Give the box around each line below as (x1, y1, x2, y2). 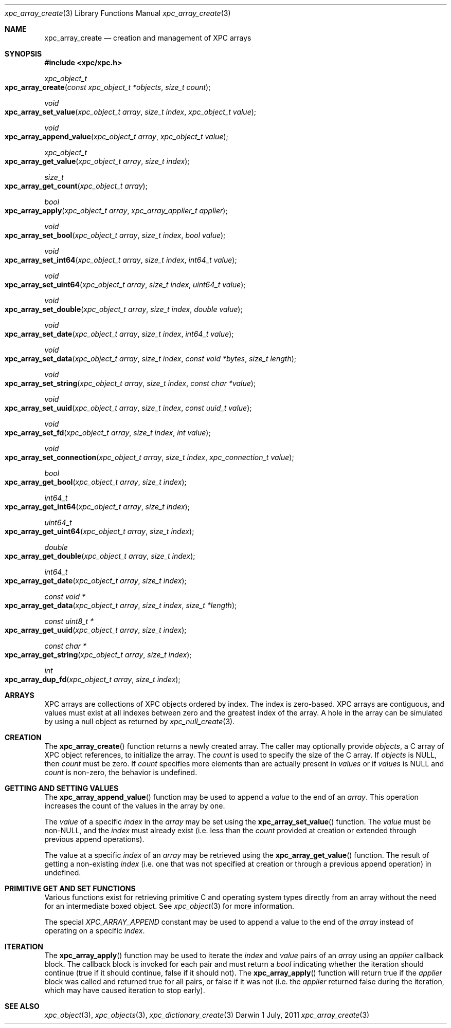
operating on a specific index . (44, 926, 145, 935)
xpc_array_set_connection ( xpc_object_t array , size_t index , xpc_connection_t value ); (5, 453, 294, 462)
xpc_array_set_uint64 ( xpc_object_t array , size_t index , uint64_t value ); (5, 280, 246, 289)
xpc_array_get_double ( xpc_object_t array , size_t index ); (5, 552, 195, 560)
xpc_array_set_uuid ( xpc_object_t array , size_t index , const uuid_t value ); (5, 403, 252, 412)
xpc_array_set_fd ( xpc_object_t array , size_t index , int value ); (5, 428, 211, 437)
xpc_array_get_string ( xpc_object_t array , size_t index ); (5, 650, 192, 659)
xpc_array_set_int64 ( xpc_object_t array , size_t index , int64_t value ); (5, 255, 237, 264)
